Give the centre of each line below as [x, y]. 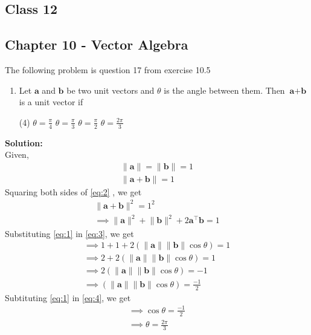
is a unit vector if [51, 102]
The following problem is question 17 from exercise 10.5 [108, 69]
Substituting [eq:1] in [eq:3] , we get [69, 233]
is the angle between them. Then [224, 90]
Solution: [24, 142]
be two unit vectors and [111, 90]
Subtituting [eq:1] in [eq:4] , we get [68, 297]
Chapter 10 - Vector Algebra [97, 44]
